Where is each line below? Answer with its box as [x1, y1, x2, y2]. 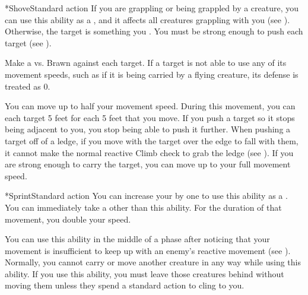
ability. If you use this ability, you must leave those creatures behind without [5, 267, 284, 280]
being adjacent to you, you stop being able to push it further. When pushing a [5, 123, 291, 135]
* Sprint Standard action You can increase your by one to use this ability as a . [5, 189, 288, 202]
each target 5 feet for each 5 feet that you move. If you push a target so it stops [5, 111, 295, 123]
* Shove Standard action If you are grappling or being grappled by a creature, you [5, 2, 299, 14]
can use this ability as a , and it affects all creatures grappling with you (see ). [5, 13, 290, 26]
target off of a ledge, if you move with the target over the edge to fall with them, [5, 134, 299, 147]
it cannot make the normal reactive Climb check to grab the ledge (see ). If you [5, 146, 294, 158]
